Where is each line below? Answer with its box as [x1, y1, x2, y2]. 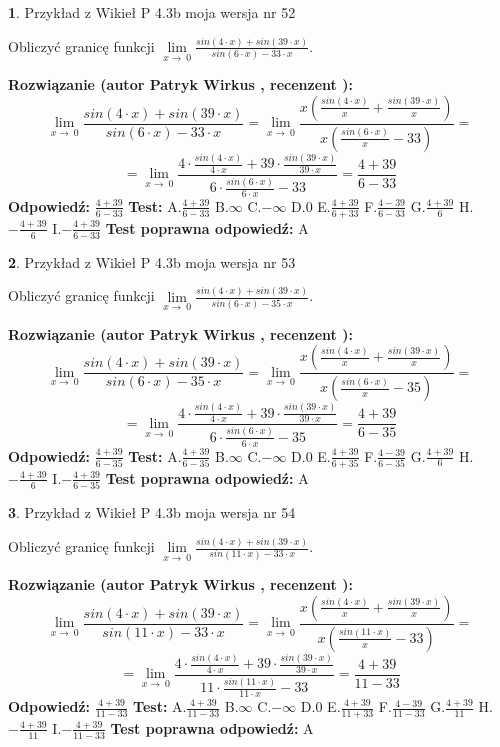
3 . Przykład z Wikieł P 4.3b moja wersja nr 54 [8, 502, 296, 523]
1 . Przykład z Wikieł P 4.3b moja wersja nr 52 [8, 2, 296, 22]
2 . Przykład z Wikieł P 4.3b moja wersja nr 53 [8, 251, 296, 272]
